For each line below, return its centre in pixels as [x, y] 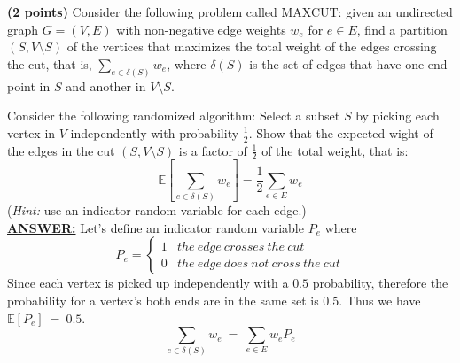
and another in [106, 85]
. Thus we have [380, 300]
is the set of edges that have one [337, 63]
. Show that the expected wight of [341, 132]
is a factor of [213, 150]
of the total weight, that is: [335, 150]
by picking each [398, 116]
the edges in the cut [61, 150]
